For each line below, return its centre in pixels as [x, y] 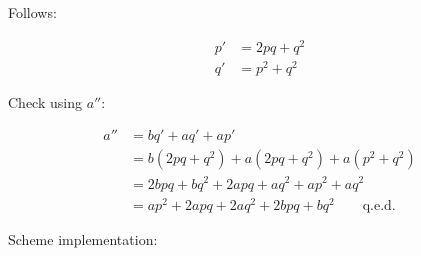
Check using [45, 101]
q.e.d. [379, 205]
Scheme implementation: [83, 238]
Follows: [32, 12]
